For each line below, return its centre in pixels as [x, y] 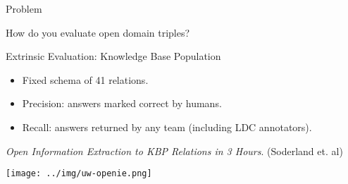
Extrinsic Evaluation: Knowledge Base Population [113, 56]
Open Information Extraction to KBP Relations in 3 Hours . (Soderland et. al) [174, 151]
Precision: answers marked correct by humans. [122, 103]
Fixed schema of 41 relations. [85, 79]
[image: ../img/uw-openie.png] [79, 174]
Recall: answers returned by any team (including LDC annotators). [167, 127]
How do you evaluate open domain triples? [98, 32]
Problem [24, 8]
